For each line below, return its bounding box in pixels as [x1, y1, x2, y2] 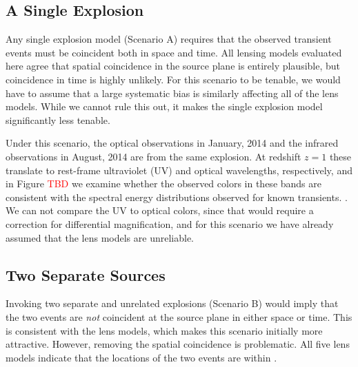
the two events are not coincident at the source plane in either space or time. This [6, 309, 352, 324]
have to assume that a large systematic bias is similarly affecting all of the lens [6, 85, 339, 100]
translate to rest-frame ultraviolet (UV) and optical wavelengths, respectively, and [6, 162, 352, 177]
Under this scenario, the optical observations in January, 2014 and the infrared [6, 136, 339, 150]
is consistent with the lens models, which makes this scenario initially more [6, 323, 323, 337]
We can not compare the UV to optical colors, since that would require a [6, 203, 314, 218]
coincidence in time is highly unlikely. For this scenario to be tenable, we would [6, 72, 341, 86]
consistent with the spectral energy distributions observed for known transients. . [6, 189, 348, 204]
